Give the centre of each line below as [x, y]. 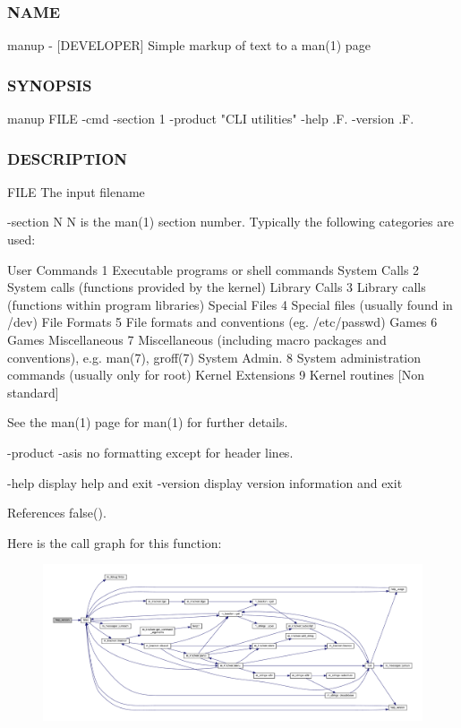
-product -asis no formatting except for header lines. [150, 452]
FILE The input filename [76, 191]
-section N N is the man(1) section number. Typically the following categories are [230, 222]
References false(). [57, 513]
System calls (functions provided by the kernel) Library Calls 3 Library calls [217, 287]
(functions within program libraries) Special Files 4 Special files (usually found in [230, 304]
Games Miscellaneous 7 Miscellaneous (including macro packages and [197, 339]
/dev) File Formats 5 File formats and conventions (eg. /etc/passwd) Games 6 [222, 322]
